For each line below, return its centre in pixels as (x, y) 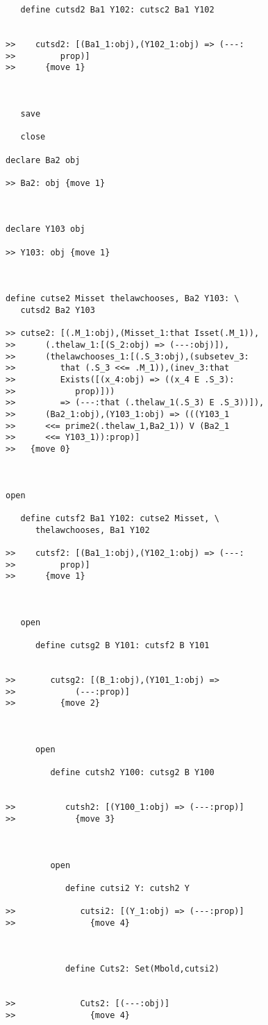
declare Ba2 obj (43, 160)
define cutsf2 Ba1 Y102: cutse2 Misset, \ (120, 518)
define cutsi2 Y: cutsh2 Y (127, 888)
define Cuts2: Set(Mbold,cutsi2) (142, 969)
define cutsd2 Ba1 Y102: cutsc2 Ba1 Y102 (117, 10)
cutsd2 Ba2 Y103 (58, 311)
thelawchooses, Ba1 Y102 (92, 530)
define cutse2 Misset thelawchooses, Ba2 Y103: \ (123, 299)
